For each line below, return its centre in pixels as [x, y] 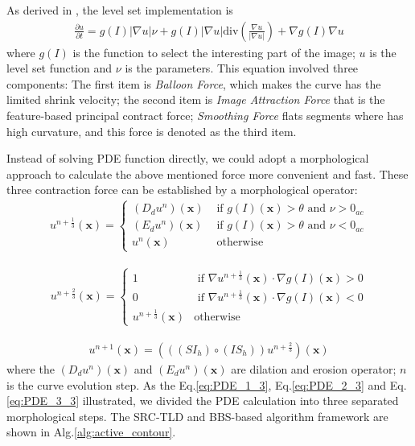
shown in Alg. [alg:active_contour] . [91, 432]
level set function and [60, 68]
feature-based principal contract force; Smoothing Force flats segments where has [205, 115]
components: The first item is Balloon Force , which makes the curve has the [194, 83]
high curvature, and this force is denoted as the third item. [152, 131]
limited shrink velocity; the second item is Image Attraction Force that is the [196, 99]
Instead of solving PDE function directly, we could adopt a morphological [188, 158]
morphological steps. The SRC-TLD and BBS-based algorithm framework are [197, 416]
